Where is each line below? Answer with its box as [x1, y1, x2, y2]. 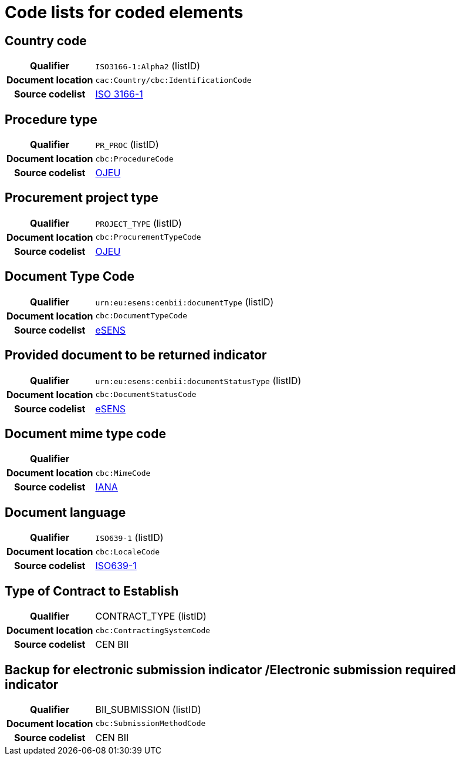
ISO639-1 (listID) [95, 532, 164, 544]
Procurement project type [5, 190, 158, 206]
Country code [5, 33, 87, 48]
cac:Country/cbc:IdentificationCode [95, 75, 252, 85]
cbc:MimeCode [95, 468, 151, 477]
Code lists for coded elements [5, 2, 243, 22]
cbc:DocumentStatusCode [95, 390, 197, 399]
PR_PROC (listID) [95, 139, 159, 151]
